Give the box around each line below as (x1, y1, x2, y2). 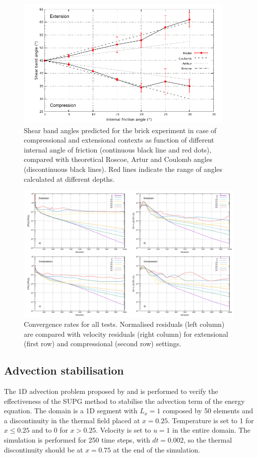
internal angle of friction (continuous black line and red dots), (24, 144, 211, 154)
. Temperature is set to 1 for (168, 415, 254, 425)
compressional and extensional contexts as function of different (24, 135, 214, 145)
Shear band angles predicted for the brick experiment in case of (24, 125, 217, 135)
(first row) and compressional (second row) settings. (24, 338, 182, 349)
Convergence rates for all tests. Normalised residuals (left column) (24, 318, 225, 329)
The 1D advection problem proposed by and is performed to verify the (4, 385, 218, 396)
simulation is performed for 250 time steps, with (4, 434, 150, 445)
